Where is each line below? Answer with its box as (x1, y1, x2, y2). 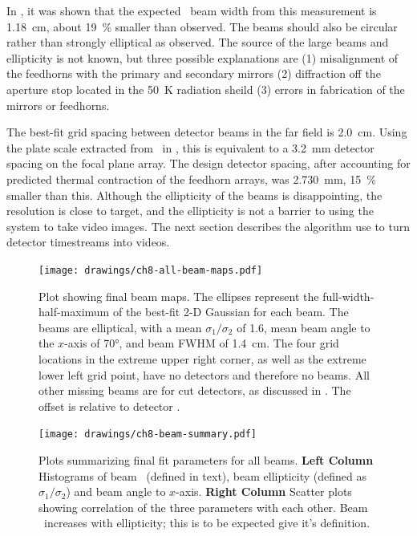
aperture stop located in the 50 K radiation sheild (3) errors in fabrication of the (6, 80, 405, 97)
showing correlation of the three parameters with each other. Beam (38, 498, 368, 515)
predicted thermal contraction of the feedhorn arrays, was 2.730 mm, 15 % (6, 170, 376, 187)
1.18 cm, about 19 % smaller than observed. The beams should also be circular (6, 18, 398, 35)
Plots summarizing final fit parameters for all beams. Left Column (38, 451, 374, 468)
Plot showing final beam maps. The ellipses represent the (38, 287, 319, 304)
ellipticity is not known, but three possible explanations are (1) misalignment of (6, 49, 399, 66)
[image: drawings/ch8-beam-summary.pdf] (38, 428, 257, 441)
